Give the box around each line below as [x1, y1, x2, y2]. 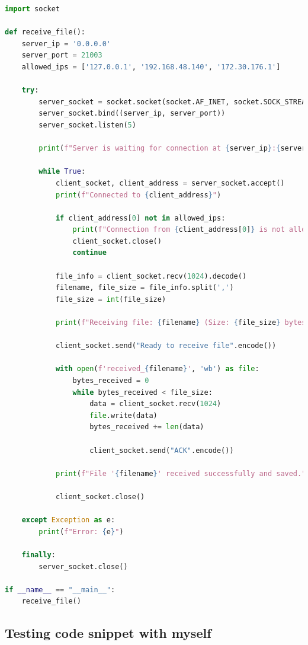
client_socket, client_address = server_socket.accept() [55, 178, 285, 187]
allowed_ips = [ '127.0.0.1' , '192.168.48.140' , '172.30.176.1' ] [21, 62, 281, 71]
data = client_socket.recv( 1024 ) [89, 400, 222, 408]
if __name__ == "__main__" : [5, 585, 115, 594]
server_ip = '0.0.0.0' [21, 39, 111, 48]
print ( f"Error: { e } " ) [38, 527, 124, 536]
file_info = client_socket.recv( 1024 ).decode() [55, 272, 247, 280]
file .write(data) [89, 411, 158, 420]
